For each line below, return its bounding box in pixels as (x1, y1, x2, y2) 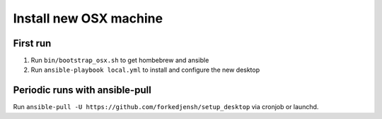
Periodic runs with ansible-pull (13, 84, 151, 96)
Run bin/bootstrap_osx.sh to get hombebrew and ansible (30, 56, 209, 65)
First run (13, 37, 52, 49)
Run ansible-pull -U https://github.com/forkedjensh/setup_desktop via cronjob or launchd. (13, 103, 319, 111)
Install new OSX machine (13, 11, 163, 26)
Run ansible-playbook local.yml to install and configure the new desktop (30, 65, 260, 74)
